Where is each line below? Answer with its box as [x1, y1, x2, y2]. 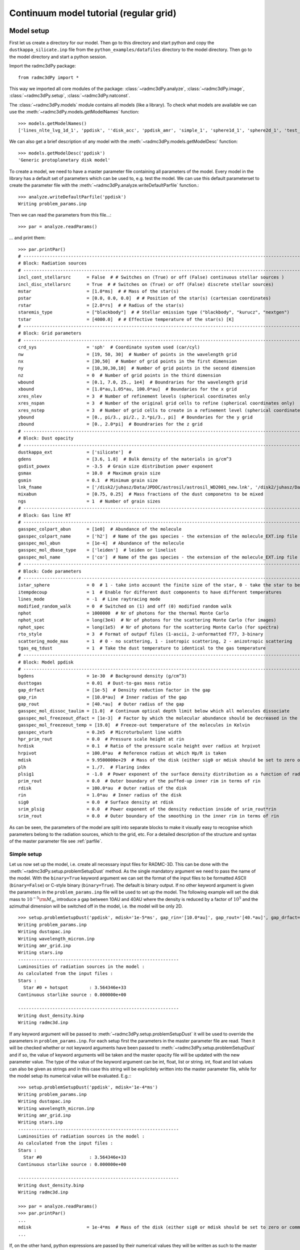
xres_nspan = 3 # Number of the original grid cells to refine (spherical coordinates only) [18, 400, 295, 406]
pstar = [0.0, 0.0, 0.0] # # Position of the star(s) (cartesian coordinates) [18, 295, 271, 301]
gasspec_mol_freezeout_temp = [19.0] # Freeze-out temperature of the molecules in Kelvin [18, 722, 250, 728]
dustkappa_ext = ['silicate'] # [18, 449, 132, 455]
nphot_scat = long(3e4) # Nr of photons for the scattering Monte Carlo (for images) [18, 617, 277, 623]
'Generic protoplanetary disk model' [18, 157, 111, 163]
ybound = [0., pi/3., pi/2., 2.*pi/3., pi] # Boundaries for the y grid [18, 414, 253, 420]
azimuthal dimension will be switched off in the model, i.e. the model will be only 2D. [9, 903, 183, 909]
